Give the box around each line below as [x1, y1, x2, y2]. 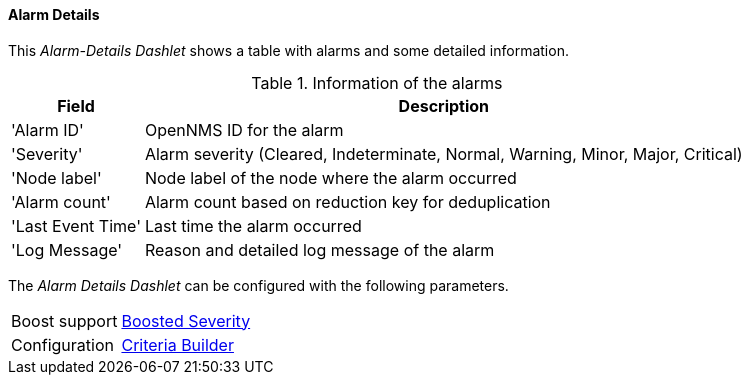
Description [398, 95, 490, 116]
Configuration [11, 334, 114, 355]
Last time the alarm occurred [144, 215, 362, 236]
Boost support [11, 310, 118, 331]
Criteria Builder [121, 334, 234, 355]
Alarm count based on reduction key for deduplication [144, 191, 551, 212]
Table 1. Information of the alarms [251, 72, 503, 93]
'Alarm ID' [11, 119, 84, 140]
